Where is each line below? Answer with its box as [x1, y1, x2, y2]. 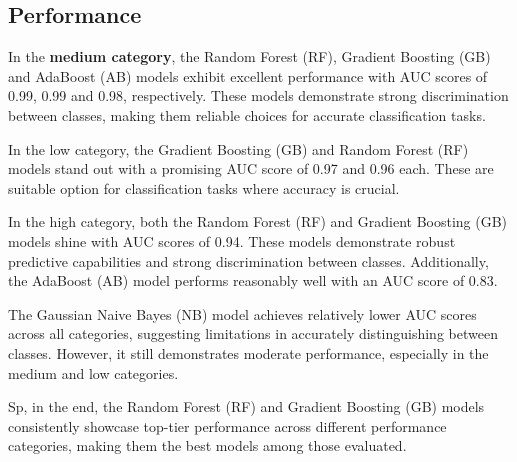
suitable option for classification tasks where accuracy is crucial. [8, 177, 400, 198]
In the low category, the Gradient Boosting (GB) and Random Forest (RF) [8, 138, 469, 159]
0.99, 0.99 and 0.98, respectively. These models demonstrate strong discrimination [8, 85, 509, 106]
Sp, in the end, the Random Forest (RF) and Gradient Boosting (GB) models [8, 396, 485, 417]
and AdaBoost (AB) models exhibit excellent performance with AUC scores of [8, 65, 488, 86]
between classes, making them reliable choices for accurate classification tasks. [8, 104, 486, 125]
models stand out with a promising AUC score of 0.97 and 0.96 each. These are [8, 158, 494, 179]
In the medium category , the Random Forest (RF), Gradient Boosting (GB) [8, 46, 491, 67]
